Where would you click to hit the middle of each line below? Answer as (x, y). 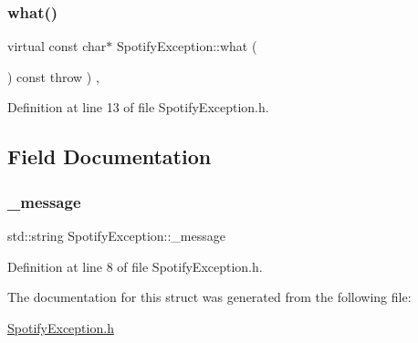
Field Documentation (110, 156)
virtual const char (57, 46)
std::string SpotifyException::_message (116, 235)
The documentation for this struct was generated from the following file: (209, 297)
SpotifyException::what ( (187, 46)
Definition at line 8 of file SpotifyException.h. (135, 266)
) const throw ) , (53, 76)
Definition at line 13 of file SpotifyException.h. (138, 107)
